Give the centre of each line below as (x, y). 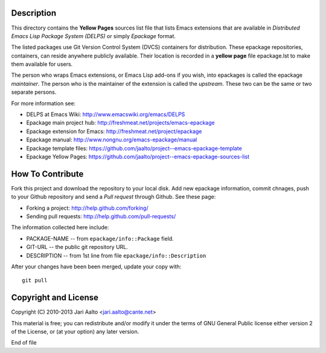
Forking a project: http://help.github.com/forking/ (87, 208)
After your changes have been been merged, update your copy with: (96, 267)
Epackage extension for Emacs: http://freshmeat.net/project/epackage (114, 131)
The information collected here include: (60, 227)
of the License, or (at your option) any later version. (75, 332)
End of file (24, 343)
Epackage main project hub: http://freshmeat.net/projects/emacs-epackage (120, 123)
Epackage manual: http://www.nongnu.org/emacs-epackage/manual (112, 140)
